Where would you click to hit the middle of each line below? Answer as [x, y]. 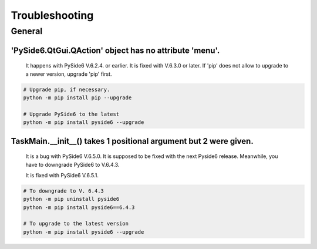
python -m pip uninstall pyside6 [71, 199]
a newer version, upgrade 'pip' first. [69, 74]
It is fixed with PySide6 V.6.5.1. [62, 175]
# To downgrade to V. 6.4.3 [63, 191]
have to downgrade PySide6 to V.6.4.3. [72, 164]
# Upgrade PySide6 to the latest [71, 114]
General [27, 31]
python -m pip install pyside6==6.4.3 [79, 207]
